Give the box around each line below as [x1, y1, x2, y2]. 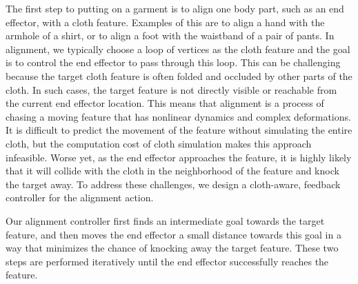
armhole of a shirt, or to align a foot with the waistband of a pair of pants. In [6, 28, 335, 43]
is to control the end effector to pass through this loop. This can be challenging [6, 55, 341, 70]
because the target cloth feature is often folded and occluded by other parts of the [6, 68, 352, 83]
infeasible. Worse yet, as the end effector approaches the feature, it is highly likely [6, 150, 352, 164]
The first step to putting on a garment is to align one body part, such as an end [6, 1, 344, 15]
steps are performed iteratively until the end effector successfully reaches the [6, 254, 329, 268]
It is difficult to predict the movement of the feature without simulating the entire [6, 123, 352, 137]
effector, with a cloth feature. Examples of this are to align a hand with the [6, 14, 325, 29]
